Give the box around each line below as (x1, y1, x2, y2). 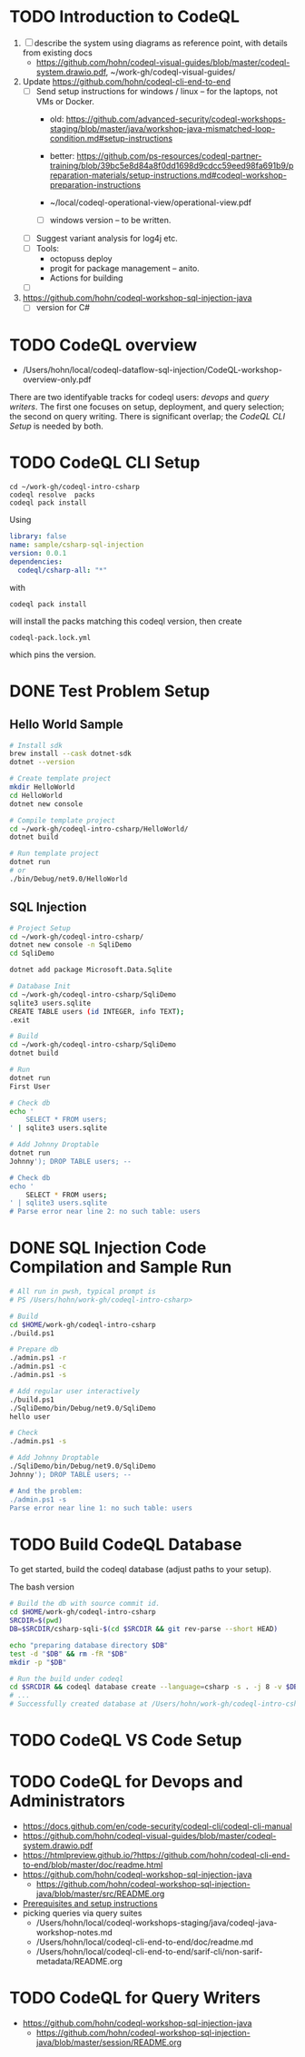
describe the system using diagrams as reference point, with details (34, 37, 288, 48)
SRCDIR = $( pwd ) (9, 1616, 64, 1626)
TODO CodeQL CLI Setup (9, 452, 201, 473)
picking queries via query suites (22, 1908, 143, 1919)
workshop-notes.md (35, 1927, 113, 1938)
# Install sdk (9, 741, 64, 750)
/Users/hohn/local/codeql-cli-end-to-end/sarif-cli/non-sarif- (35, 1946, 263, 1957)
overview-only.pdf (22, 374, 92, 385)
